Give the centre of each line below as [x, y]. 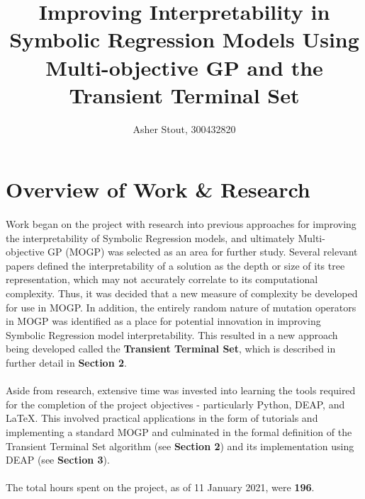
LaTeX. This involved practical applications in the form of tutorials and [162, 418]
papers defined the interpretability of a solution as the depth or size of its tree [175, 265]
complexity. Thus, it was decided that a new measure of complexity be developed [182, 293]
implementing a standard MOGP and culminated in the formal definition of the [179, 431]
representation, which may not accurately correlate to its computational [162, 279]
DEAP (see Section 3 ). [58, 460]
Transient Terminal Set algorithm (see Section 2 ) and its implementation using [180, 446]
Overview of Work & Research [158, 189]
